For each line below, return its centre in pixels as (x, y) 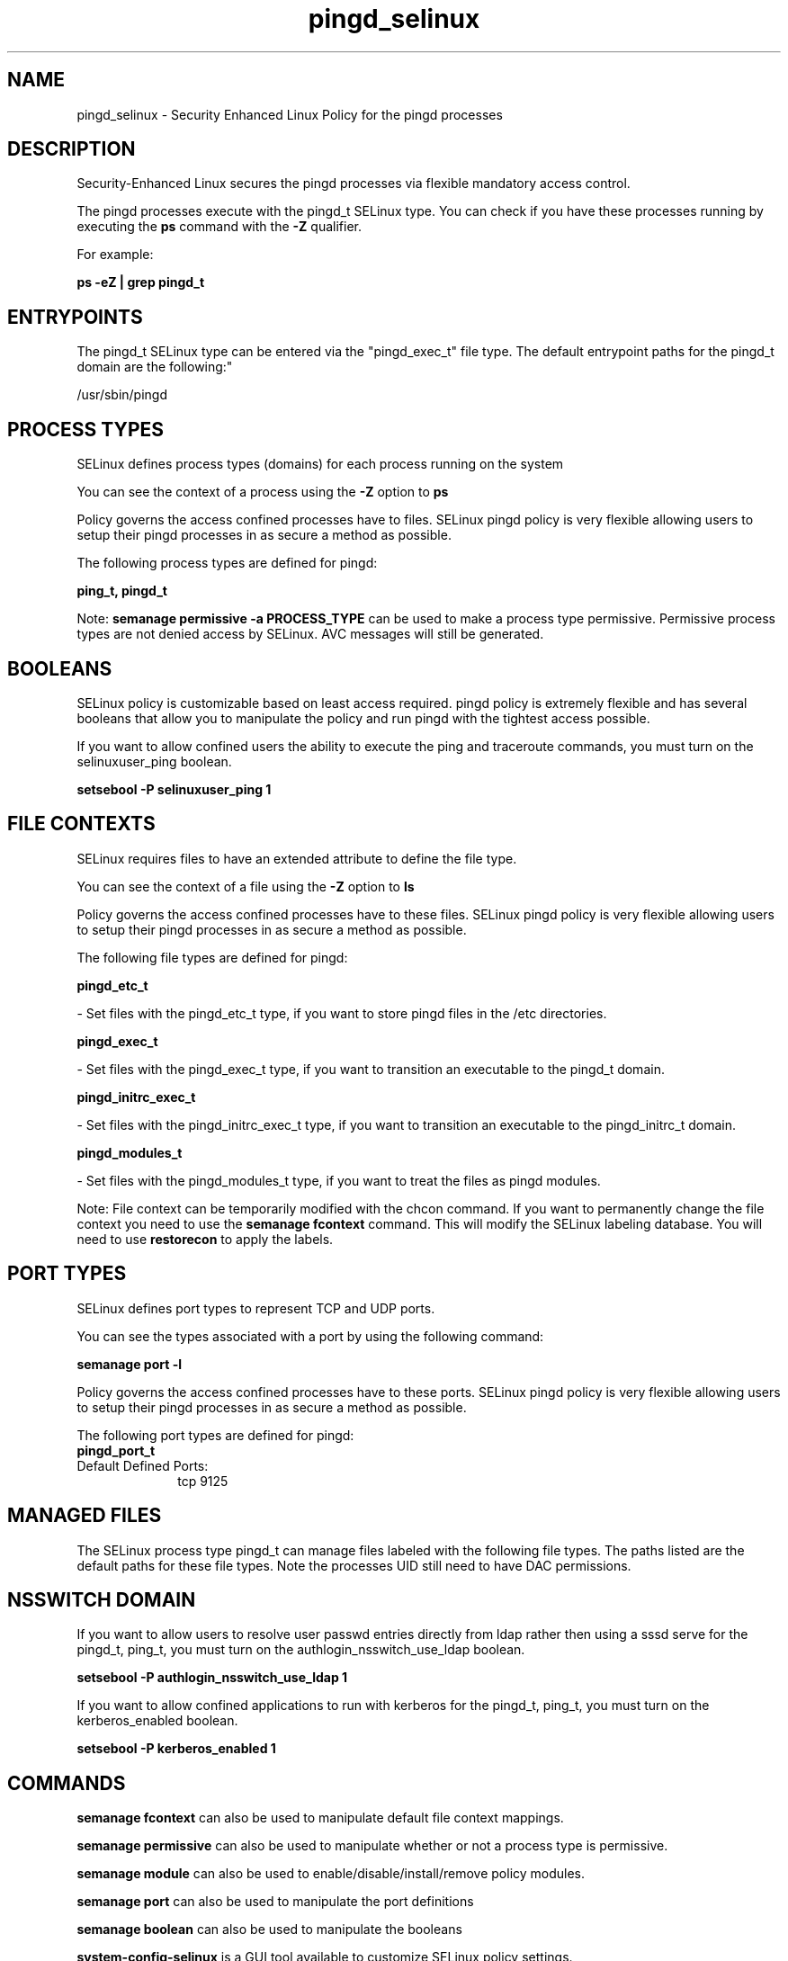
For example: (115, 255)
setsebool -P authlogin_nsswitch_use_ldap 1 (212, 1678)
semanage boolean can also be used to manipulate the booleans (269, 1930)
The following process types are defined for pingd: (227, 563)
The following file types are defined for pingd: (212, 957)
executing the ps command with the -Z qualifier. (219, 227)
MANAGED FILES (85, 1516)
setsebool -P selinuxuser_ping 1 (174, 789)
